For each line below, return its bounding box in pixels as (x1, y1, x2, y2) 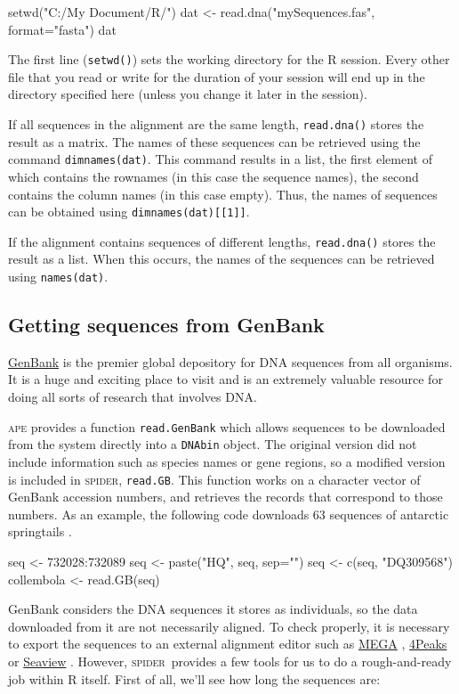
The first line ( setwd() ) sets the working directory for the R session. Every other (8, 50, 450, 69)
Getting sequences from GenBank (8, 311, 325, 339)
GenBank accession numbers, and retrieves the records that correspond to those (8, 487, 443, 506)
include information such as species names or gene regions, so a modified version (8, 452, 446, 470)
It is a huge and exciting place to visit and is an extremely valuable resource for (8, 370, 443, 388)
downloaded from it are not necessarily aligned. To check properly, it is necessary (8, 616, 450, 635)
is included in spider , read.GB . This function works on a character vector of (8, 469, 421, 488)
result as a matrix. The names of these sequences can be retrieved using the (8, 132, 421, 151)
